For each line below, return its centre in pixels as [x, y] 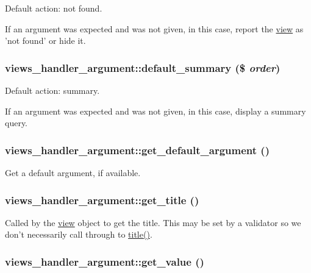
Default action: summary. [52, 90]
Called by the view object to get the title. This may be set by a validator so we [153, 222]
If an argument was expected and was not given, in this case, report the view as [154, 28]
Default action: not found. [54, 8]
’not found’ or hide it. [45, 41]
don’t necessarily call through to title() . [79, 234]
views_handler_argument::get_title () [102, 200]
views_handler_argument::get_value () [105, 261]
